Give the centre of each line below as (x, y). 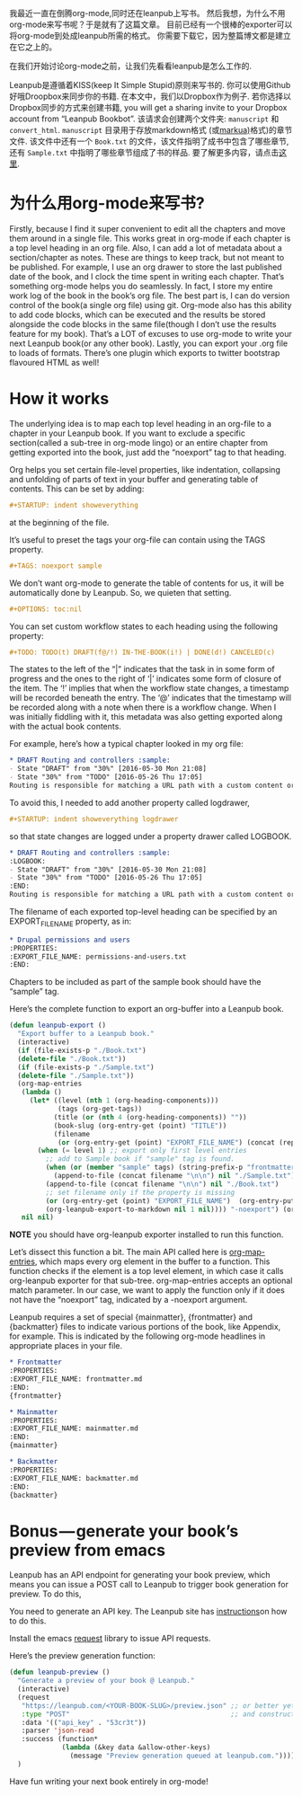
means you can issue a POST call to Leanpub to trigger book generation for (149, 1585)
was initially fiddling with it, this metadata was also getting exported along (146, 717)
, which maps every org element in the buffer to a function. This (152, 1261)
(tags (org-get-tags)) (100, 1109)
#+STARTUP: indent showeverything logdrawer (94, 819)
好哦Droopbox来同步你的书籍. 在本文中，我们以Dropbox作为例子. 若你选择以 (151, 96)
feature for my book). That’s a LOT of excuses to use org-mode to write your (151, 333)
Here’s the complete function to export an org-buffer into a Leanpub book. (147, 1009)
